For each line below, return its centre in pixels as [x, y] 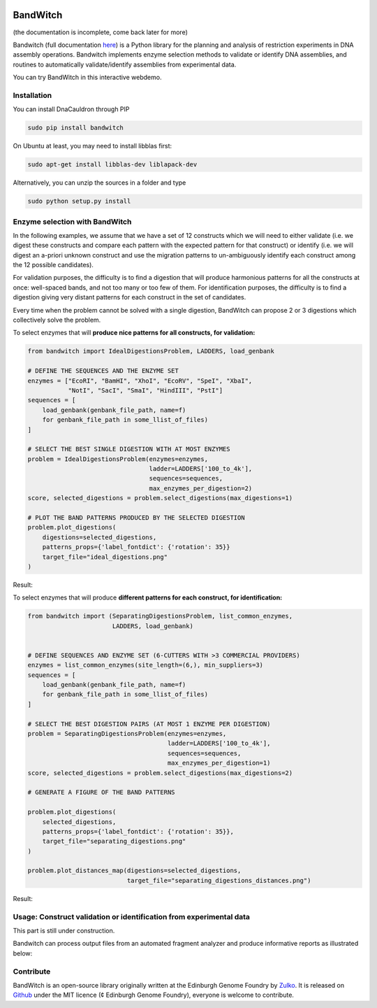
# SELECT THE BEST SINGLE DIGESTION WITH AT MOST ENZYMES [129, 449]
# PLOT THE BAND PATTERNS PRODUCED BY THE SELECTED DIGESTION [136, 518]
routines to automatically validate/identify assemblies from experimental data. [125, 64]
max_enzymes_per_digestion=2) [201, 488]
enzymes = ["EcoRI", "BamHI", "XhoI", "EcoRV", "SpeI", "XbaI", [140, 381]
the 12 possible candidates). [53, 265]
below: [23, 953]
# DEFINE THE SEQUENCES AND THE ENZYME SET [103, 371]
